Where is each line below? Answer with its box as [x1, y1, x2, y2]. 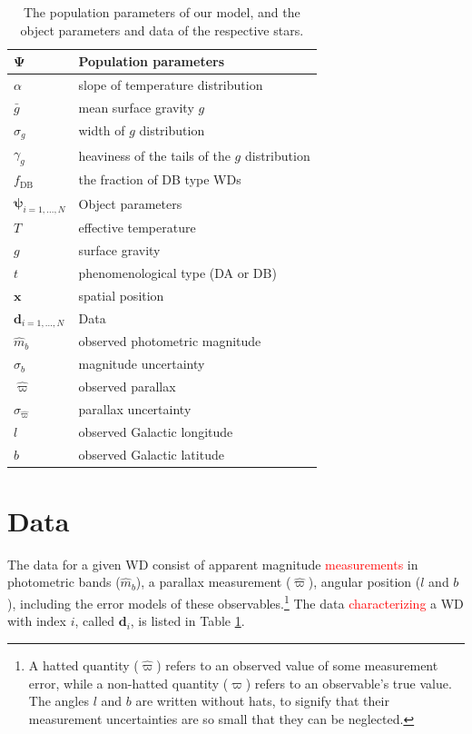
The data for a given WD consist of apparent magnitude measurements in [7, 554, 418, 573]
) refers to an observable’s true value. [245, 673, 452, 692]
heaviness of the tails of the [78, 145, 231, 164]
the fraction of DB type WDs [78, 170, 241, 189]
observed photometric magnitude [78, 332, 261, 351]
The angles [28, 691, 89, 710]
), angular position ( [308, 572, 421, 591]
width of [78, 121, 125, 140]
